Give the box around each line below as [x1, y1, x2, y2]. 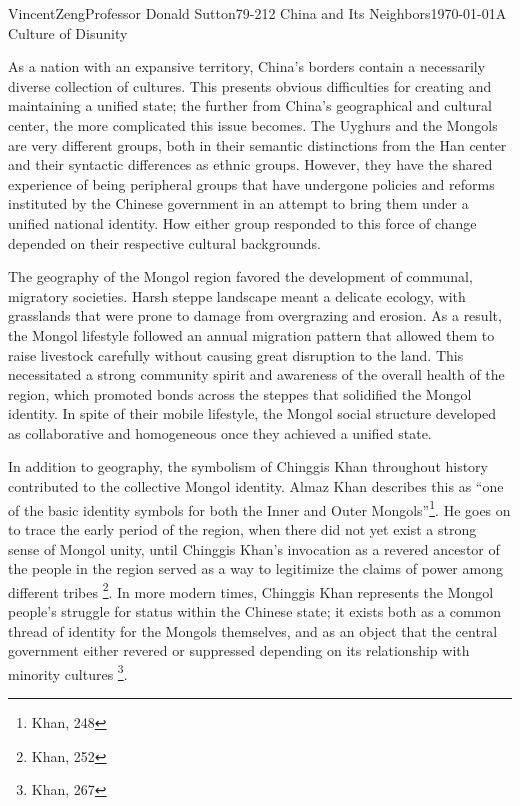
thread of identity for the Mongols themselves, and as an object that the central [8, 620, 498, 641]
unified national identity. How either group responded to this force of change [8, 212, 477, 233]
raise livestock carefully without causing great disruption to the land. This [8, 344, 464, 365]
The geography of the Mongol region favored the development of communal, [8, 266, 473, 287]
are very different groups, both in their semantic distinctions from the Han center [8, 134, 507, 155]
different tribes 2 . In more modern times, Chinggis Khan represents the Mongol [8, 578, 494, 602]
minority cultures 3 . [8, 660, 128, 684]
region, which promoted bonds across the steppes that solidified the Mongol [8, 383, 472, 404]
